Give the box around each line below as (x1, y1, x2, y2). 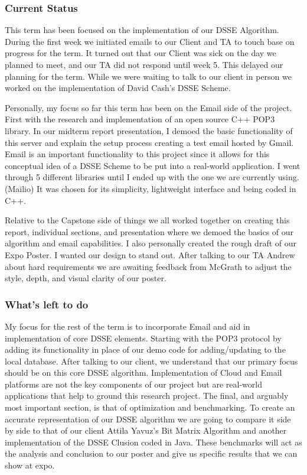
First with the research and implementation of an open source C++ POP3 (5, 113, 275, 125)
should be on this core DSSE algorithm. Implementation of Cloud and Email (5, 366, 282, 379)
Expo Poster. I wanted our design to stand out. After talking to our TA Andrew (5, 248, 295, 261)
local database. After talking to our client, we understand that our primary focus (5, 354, 298, 367)
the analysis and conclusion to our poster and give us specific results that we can (5, 447, 298, 460)
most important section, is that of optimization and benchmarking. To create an (5, 401, 295, 414)
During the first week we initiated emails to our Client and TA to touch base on (5, 35, 295, 47)
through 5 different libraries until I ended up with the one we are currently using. (5, 171, 299, 183)
